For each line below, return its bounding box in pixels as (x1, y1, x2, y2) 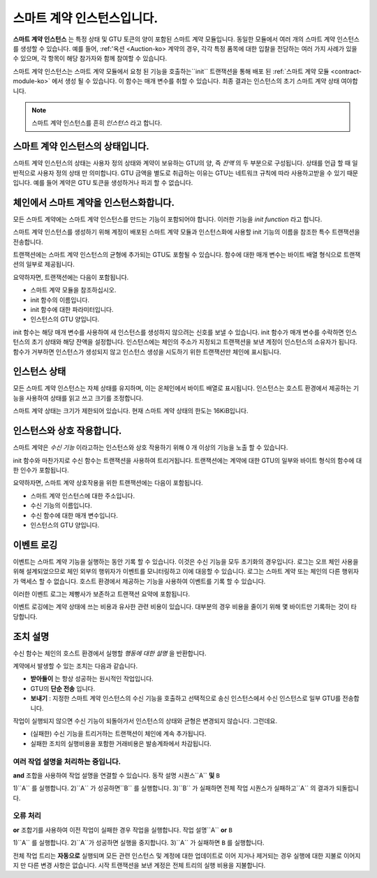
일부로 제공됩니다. (25, 260, 75, 269)
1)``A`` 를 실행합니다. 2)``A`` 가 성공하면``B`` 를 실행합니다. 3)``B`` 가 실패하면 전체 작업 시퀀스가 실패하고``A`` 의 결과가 (13, 784, 335, 792)
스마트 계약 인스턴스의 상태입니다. (13, 140, 149, 153)
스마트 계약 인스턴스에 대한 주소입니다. (30, 491, 135, 500)
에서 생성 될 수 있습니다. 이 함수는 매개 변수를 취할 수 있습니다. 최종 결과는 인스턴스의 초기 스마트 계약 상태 (51, 77, 340, 85)
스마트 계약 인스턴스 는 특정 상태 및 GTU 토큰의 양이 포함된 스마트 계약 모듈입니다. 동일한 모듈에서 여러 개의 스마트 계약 (13, 35, 336, 43)
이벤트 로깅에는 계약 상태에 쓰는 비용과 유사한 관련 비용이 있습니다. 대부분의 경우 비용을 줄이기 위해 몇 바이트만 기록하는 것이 (13, 602, 350, 611)
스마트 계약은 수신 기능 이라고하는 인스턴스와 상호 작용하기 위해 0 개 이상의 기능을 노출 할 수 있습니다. (13, 443, 288, 452)
